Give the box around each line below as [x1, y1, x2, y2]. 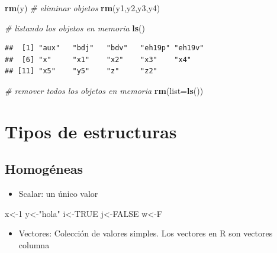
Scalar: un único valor [18, 187, 98, 200]
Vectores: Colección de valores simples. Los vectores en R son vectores [18, 227, 273, 239]
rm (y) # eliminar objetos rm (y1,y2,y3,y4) [5, 2, 160, 14]
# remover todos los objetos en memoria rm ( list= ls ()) [5, 84, 204, 96]
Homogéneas [5, 160, 83, 178]
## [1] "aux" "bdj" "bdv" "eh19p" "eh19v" [5, 44, 204, 53]
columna [18, 238, 50, 251]
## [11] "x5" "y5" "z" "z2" [5, 67, 157, 76]
